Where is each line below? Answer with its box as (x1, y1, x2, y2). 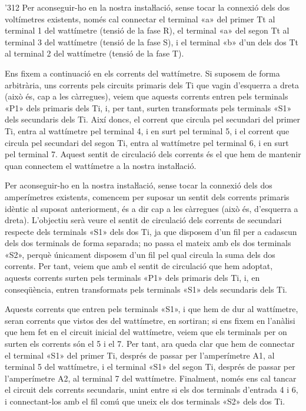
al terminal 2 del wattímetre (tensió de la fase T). (5, 47, 184, 59)
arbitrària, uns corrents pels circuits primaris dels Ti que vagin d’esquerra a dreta (5, 78, 299, 91)
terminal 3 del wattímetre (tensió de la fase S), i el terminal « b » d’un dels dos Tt (5, 35, 298, 48)
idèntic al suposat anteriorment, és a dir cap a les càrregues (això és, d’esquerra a (5, 202, 298, 214)
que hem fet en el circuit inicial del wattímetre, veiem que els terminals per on (5, 326, 287, 338)
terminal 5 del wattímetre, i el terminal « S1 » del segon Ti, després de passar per (5, 360, 295, 373)
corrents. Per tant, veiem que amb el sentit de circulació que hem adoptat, (5, 260, 273, 272)
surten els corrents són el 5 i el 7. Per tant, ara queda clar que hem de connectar (5, 337, 295, 350)
